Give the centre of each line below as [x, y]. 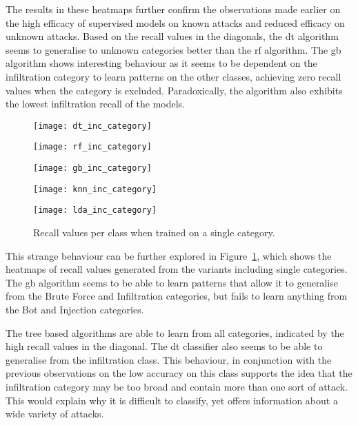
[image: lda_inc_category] [95, 210]
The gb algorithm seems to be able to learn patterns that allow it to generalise [172, 282]
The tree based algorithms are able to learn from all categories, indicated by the [175, 332]
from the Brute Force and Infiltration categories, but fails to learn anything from [177, 296]
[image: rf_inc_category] [92, 147]
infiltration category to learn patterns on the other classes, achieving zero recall [173, 76]
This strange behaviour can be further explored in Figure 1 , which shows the [169, 255]
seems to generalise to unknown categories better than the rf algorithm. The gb [173, 49]
